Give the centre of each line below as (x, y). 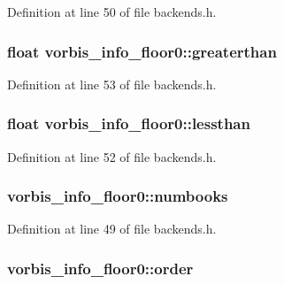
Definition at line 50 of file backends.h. (112, 12)
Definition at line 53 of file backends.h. (112, 84)
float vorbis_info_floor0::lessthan (129, 123)
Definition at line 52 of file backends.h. (112, 156)
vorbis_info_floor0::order (100, 268)
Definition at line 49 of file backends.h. (112, 229)
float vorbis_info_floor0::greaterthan (142, 51)
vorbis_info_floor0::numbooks (118, 196)
